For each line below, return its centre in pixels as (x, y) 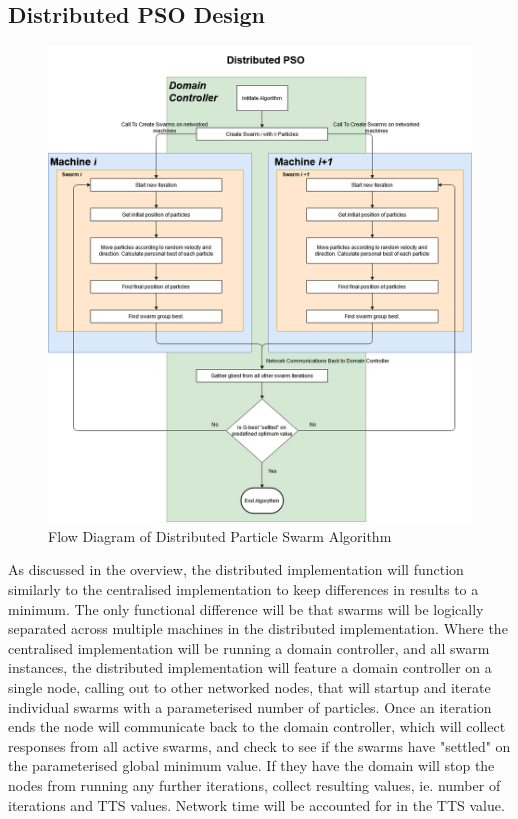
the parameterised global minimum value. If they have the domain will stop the (251, 765)
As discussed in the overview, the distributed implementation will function (236, 569)
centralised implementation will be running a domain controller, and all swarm (249, 647)
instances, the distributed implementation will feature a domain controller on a (250, 667)
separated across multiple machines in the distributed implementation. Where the (258, 628)
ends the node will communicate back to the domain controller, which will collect (257, 726)
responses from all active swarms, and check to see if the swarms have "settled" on (259, 745)
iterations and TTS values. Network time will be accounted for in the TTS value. (256, 804)
